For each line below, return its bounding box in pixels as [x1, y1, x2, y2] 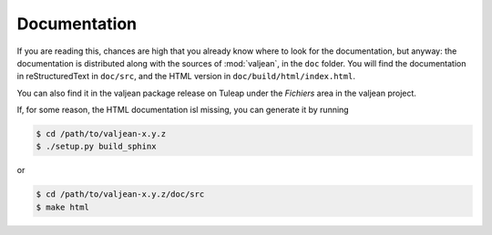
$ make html [36, 201, 90, 212]
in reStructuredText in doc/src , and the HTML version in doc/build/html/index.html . [16, 71, 355, 82]
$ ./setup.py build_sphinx [36, 141, 157, 152]
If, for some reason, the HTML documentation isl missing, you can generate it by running [16, 105, 350, 116]
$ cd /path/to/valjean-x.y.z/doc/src [36, 189, 205, 199]
